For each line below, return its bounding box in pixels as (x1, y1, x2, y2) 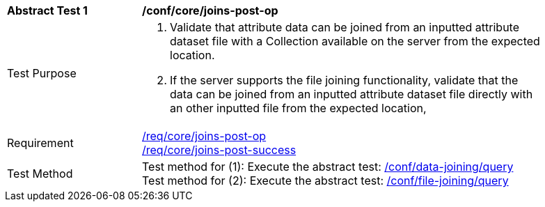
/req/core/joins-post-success (142, 143, 297, 157)
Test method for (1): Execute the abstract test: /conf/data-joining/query (142, 160, 514, 174)
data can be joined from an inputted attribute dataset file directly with (170, 87, 533, 101)
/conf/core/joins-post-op (142, 3, 278, 17)
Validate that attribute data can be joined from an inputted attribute (170, 20, 520, 34)
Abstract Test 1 (7, 3, 88, 17)
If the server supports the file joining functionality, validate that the (170, 73, 519, 87)
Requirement (7, 136, 74, 150)
